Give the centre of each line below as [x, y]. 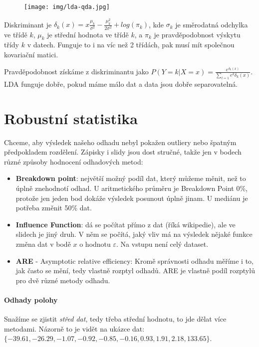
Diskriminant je [28, 24]
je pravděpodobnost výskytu [197, 34]
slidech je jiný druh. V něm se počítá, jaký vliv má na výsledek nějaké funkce [134, 234]
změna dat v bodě [43, 244]
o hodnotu [95, 244]
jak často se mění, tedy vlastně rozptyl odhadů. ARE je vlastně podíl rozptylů [135, 270]
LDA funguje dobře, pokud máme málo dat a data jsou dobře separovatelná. [121, 84]
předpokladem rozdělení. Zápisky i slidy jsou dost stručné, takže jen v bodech [123, 152]
